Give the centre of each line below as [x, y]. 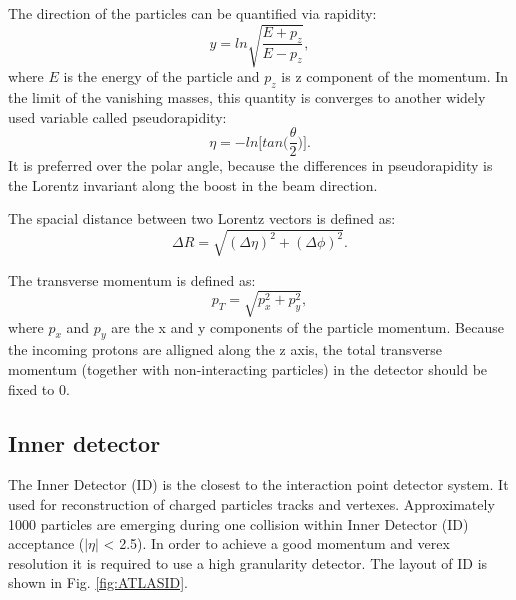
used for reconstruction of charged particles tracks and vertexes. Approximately [251, 504]
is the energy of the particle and [161, 76]
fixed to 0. [39, 388]
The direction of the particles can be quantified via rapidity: [192, 13]
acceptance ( [46, 543]
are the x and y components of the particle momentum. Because [307, 326]
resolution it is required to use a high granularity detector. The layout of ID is [248, 562]
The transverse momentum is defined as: [132, 279]
